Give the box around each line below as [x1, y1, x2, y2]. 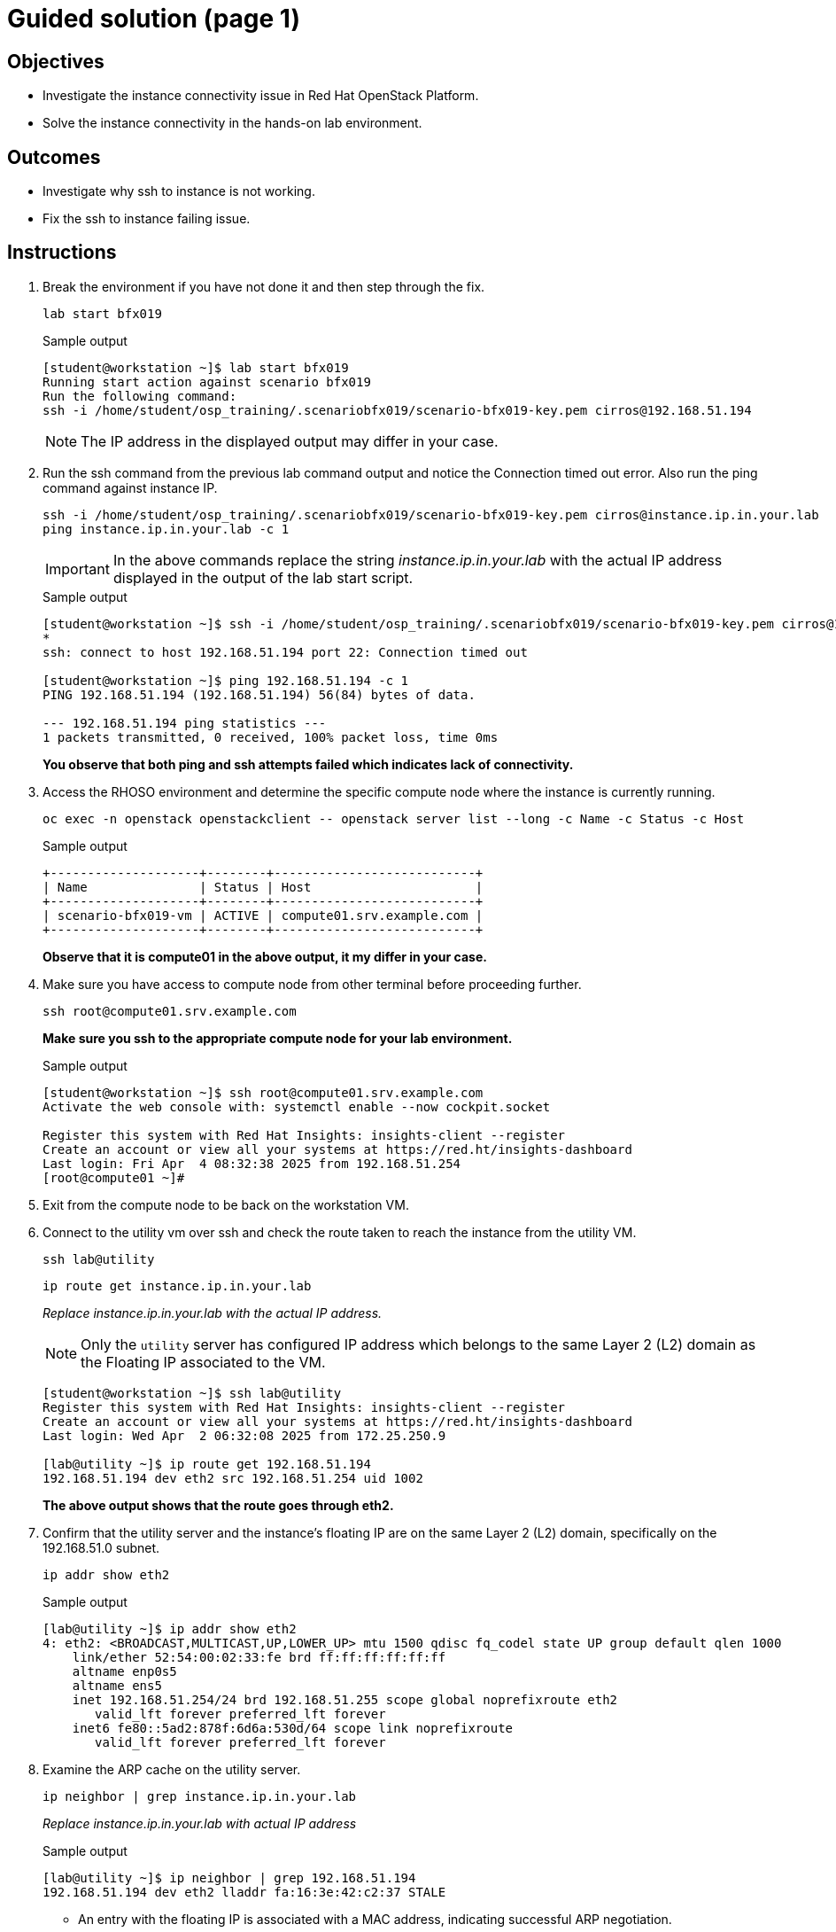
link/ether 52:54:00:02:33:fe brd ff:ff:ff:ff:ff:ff [72, 1649, 446, 1664]
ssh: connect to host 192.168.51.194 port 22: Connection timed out [43, 644, 528, 659]
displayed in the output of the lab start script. [112, 568, 414, 587]
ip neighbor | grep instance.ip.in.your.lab [43, 1788, 357, 1803]
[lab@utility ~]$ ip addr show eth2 [43, 1621, 297, 1636]
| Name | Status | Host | [43, 879, 484, 894]
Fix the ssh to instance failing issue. [43, 211, 251, 227]
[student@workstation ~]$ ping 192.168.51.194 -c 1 [43, 673, 409, 688]
